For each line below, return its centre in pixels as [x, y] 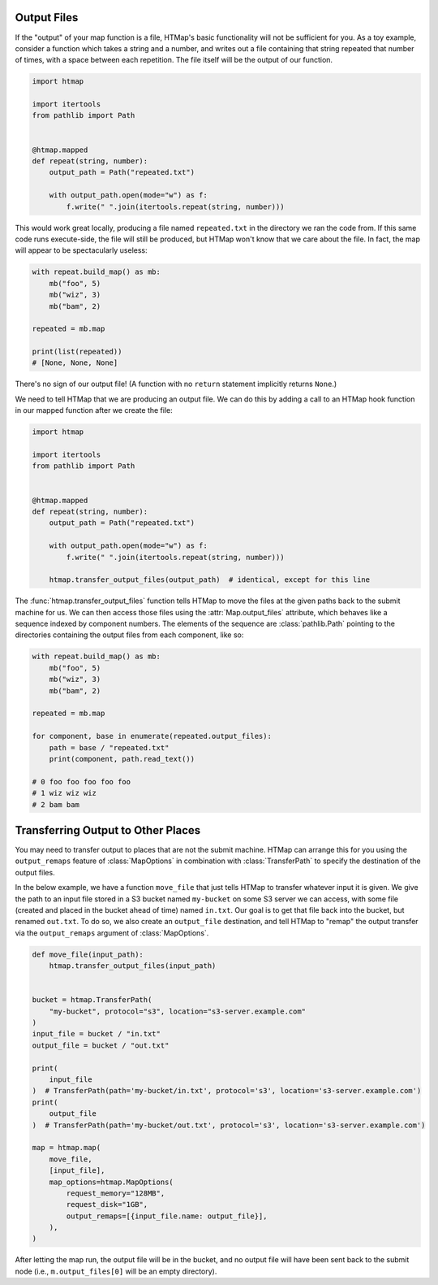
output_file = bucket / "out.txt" [101, 1045]
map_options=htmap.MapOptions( [111, 1182]
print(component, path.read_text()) [122, 759]
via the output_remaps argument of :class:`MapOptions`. [112, 933]
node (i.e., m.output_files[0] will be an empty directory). [116, 1271]
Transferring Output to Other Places [108, 830]
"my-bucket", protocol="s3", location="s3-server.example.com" [178, 1011]
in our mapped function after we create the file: [94, 410]
